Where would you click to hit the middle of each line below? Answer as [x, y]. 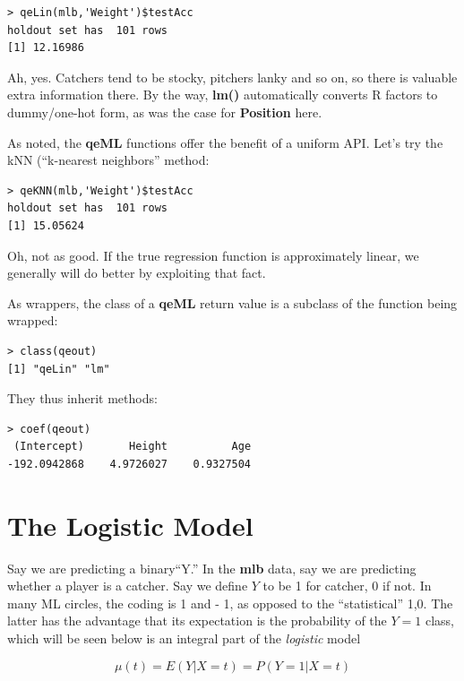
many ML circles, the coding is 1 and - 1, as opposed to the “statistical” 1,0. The [230, 603]
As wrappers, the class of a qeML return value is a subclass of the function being [232, 302]
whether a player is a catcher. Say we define [128, 586]
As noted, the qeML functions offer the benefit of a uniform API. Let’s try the [225, 142]
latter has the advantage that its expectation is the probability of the [197, 621]
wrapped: [33, 320]
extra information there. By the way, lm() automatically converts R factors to [223, 95]
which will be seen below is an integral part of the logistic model [184, 638]
